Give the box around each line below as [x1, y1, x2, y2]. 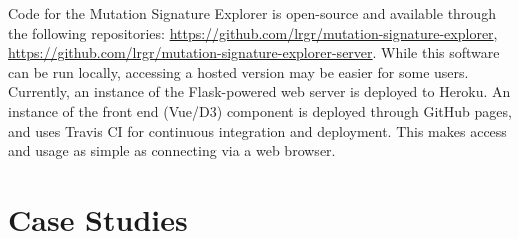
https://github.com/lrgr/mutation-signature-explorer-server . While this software [8, 42, 500, 63]
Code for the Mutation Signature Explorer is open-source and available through [8, 3, 496, 23]
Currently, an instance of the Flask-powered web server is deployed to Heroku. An [8, 81, 511, 102]
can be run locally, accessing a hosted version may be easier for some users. [8, 61, 469, 82]
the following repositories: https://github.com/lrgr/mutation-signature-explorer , [8, 22, 498, 43]
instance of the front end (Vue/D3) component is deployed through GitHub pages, [8, 100, 512, 121]
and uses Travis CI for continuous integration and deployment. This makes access [8, 120, 507, 141]
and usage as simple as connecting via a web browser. [8, 140, 336, 161]
